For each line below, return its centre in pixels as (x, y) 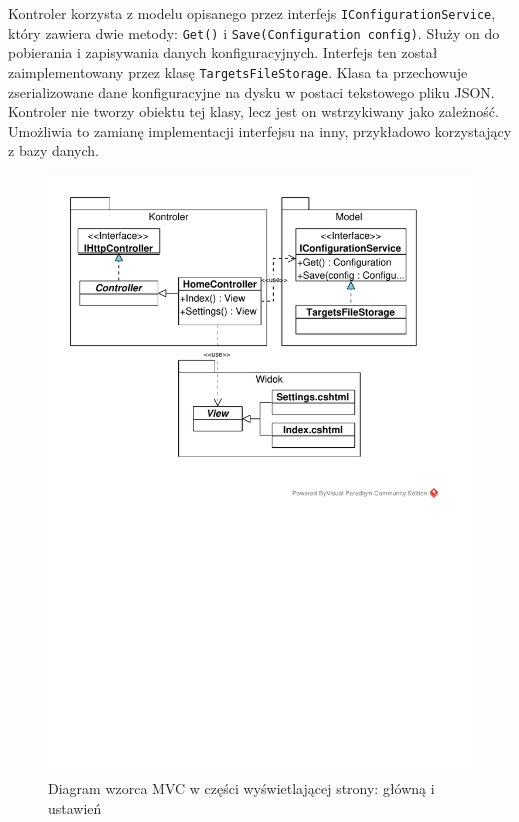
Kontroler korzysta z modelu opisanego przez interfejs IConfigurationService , (252, 13)
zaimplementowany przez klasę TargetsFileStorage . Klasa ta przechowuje (238, 71)
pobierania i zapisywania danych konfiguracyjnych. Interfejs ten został (223, 52)
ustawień (75, 808)
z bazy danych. (53, 150)
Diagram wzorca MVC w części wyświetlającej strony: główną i (241, 788)
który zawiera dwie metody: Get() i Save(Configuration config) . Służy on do (254, 32)
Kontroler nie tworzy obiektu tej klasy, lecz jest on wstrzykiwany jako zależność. (253, 111)
